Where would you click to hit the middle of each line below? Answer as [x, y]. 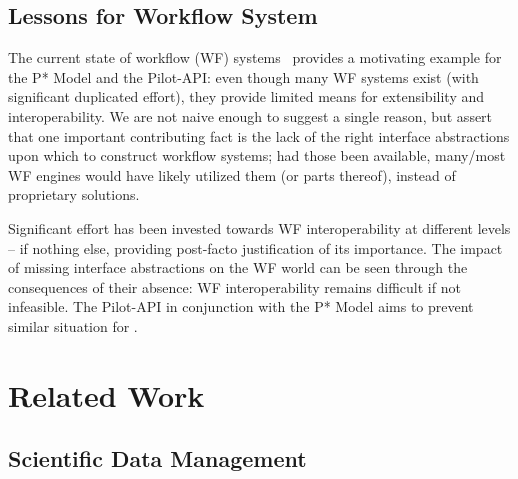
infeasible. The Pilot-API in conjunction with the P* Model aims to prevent [241, 306]
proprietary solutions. [74, 194]
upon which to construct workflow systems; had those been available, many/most [257, 155]
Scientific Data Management [157, 458]
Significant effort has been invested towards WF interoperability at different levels [259, 227]
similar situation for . [73, 325]
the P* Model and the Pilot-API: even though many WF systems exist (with [243, 76]
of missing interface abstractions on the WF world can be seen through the [238, 267]
